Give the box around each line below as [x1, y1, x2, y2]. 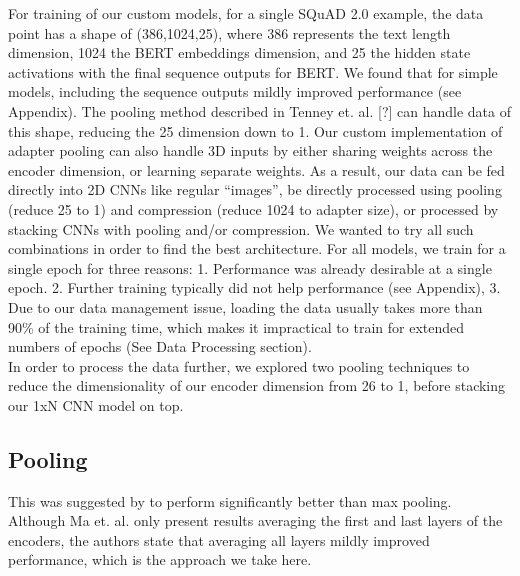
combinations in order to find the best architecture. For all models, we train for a [8, 238, 506, 259]
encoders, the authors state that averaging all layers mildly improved [8, 529, 430, 550]
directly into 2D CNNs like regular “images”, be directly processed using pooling [8, 179, 502, 200]
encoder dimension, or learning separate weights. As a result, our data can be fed [8, 159, 505, 180]
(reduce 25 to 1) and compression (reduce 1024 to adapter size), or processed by [8, 198, 499, 219]
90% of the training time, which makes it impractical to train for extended [8, 316, 465, 337]
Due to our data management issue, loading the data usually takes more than [8, 296, 483, 317]
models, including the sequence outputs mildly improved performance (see [8, 81, 462, 102]
